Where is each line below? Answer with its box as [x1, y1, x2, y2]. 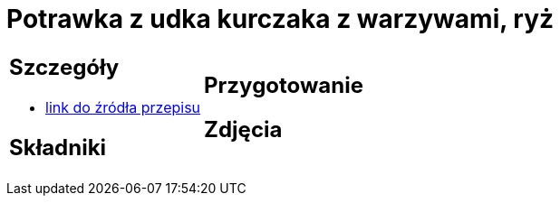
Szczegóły [9, 53, 120, 80]
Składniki [9, 134, 107, 161]
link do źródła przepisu [45, 97, 201, 116]
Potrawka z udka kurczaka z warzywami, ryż [6, 4, 555, 34]
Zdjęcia [204, 115, 283, 143]
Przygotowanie [204, 71, 363, 98]
